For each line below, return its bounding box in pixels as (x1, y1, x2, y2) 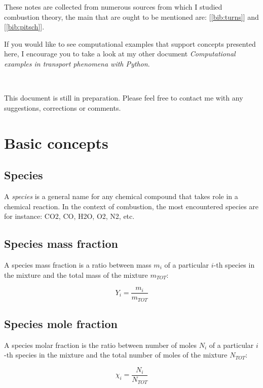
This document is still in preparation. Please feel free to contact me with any (4, 92, 243, 103)
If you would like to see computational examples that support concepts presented (4, 38, 256, 49)
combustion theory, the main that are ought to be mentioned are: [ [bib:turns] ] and (4, 11, 259, 22)
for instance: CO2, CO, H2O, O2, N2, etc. (4, 211, 135, 221)
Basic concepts (4, 132, 108, 153)
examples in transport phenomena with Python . (4, 58, 150, 69)
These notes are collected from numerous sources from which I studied (4, 2, 222, 12)
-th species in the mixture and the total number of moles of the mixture (4, 349, 228, 360)
